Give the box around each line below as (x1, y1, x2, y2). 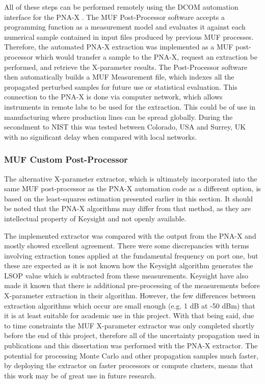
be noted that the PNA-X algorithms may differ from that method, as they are (4, 203, 251, 214)
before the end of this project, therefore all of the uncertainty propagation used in (4, 330, 260, 341)
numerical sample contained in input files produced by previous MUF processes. (4, 31, 254, 42)
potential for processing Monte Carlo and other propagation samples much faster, (4, 350, 258, 361)
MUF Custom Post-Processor (4, 153, 128, 166)
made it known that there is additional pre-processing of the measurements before (4, 280, 260, 291)
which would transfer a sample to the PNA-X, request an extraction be (35, 51, 258, 62)
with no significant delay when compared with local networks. (4, 131, 197, 142)
